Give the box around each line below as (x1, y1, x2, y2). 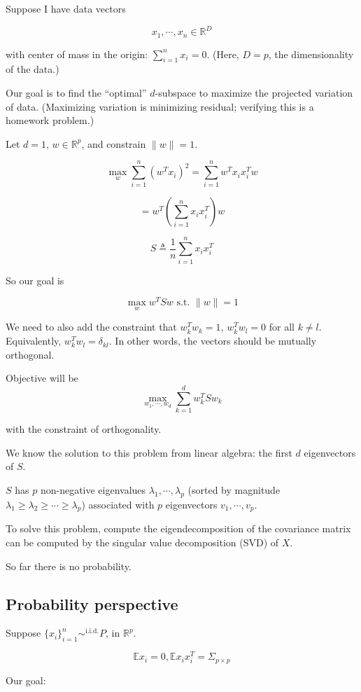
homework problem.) (6, 113, 94, 127)
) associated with (81, 497, 155, 511)
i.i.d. (85, 628, 99, 635)
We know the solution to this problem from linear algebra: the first (6, 445, 292, 459)
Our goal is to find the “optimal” (6, 85, 147, 99)
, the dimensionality (268, 46, 354, 61)
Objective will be (6, 371, 78, 385)
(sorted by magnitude (187, 482, 281, 497)
